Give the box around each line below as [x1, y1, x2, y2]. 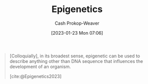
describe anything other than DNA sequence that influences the [9, 58, 143, 64]
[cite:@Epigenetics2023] [9, 73, 62, 79]
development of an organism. [9, 63, 71, 69]
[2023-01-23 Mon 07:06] [51, 30, 103, 36]
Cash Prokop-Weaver [54, 20, 100, 26]
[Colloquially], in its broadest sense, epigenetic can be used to [9, 53, 140, 59]
